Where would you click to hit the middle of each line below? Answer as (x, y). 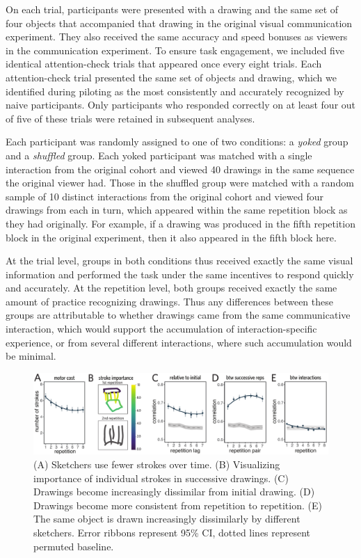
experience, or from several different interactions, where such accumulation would (179, 342)
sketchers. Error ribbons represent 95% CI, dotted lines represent (172, 532)
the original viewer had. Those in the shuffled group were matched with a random (180, 183)
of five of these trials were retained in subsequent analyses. (130, 118)
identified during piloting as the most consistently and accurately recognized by (175, 91)
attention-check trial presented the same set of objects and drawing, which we (171, 77)
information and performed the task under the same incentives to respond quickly (180, 274)
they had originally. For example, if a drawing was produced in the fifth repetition (180, 223)
